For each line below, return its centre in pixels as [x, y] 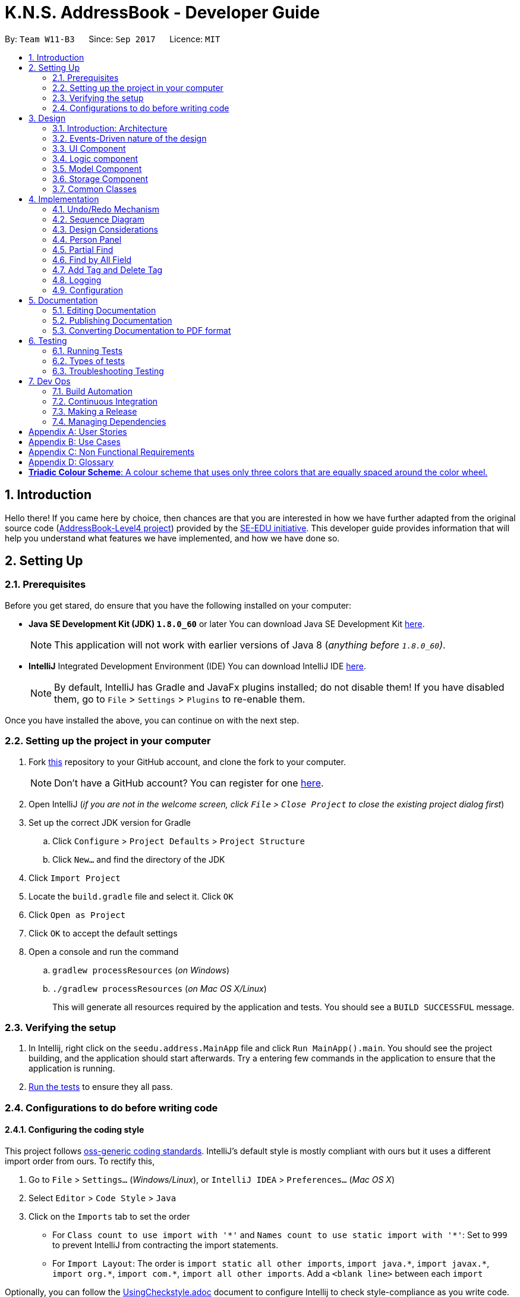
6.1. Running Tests [88, 350]
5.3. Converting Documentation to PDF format [142, 330]
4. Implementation [64, 199]
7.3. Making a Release [95, 411]
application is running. [72, 1069]
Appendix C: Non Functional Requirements [112, 452]
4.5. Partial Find [83, 249]
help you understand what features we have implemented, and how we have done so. [172, 538]
